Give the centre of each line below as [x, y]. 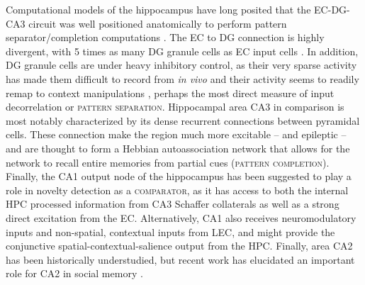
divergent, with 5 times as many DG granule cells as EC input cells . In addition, [182, 51]
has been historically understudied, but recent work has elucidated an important [180, 259]
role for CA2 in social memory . [74, 273]
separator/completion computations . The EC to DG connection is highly [165, 37]
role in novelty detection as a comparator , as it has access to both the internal [177, 190]
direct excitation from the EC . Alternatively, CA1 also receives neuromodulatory [181, 217]
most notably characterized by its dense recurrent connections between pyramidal [183, 120]
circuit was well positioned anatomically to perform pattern [158, 23]
